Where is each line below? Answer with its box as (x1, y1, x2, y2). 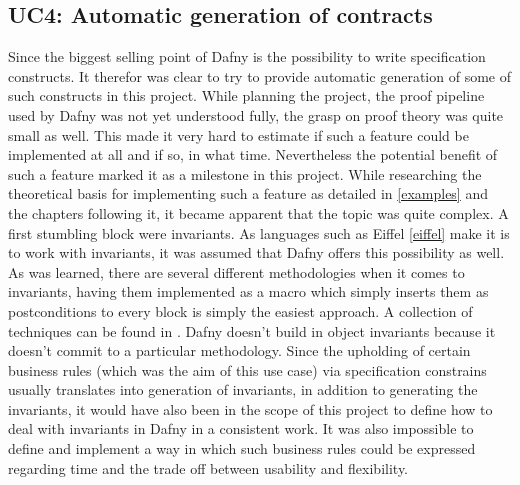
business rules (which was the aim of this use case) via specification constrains (8, 359, 487, 380)
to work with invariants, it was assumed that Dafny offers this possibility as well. (8, 242, 505, 263)
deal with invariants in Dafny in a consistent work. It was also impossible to (8, 418, 474, 439)
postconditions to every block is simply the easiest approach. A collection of (8, 300, 473, 321)
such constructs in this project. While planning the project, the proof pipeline (8, 85, 485, 106)
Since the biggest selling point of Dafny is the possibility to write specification (8, 46, 486, 67)
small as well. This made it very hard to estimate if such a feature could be (8, 124, 469, 145)
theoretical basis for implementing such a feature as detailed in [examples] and (8, 183, 488, 204)
